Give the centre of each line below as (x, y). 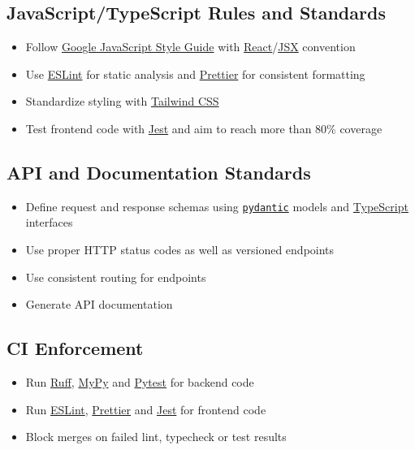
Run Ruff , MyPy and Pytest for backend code (140, 382)
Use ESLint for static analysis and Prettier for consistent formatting (195, 74)
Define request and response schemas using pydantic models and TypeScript (217, 206)
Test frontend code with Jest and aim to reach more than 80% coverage (204, 128)
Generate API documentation (99, 304)
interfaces (49, 222)
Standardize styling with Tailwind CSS (122, 101)
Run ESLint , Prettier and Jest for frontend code (146, 409)
